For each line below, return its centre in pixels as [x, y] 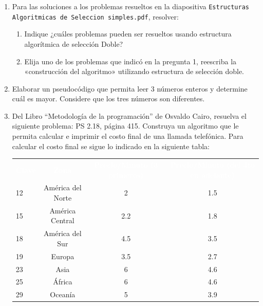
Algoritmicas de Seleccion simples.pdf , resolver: [95, 16]
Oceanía [63, 294]
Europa [63, 256]
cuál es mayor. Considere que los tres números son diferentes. [108, 98]
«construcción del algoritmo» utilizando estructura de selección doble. [134, 71]
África [63, 282]
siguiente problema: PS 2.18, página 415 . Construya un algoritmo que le [125, 126]
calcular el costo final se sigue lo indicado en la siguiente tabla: [111, 146]
